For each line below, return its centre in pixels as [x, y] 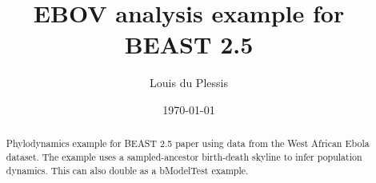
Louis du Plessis [189, 83]
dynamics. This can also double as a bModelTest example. [127, 170]
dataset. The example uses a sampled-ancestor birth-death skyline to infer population [184, 156]
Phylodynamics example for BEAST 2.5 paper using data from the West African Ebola [188, 143]
